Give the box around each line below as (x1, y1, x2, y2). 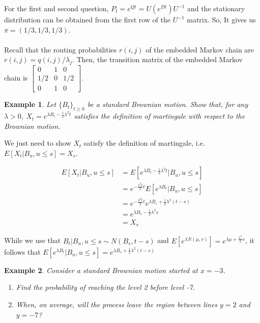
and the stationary (187, 3, 245, 13)
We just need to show (4, 138, 71, 148)
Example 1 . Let (4, 99, 56, 110)
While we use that (4, 235, 61, 246)
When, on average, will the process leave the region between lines (16, 299, 218, 309)
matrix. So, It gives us (187, 14, 256, 24)
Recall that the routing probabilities (4, 44, 117, 55)
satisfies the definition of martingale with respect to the (74, 111, 245, 121)
